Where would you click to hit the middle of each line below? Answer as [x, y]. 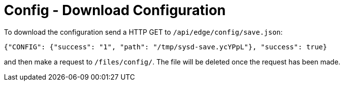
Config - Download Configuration [115, 10]
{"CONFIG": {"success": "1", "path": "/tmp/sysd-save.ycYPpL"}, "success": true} [166, 47]
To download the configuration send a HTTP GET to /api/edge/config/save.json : [143, 32]
